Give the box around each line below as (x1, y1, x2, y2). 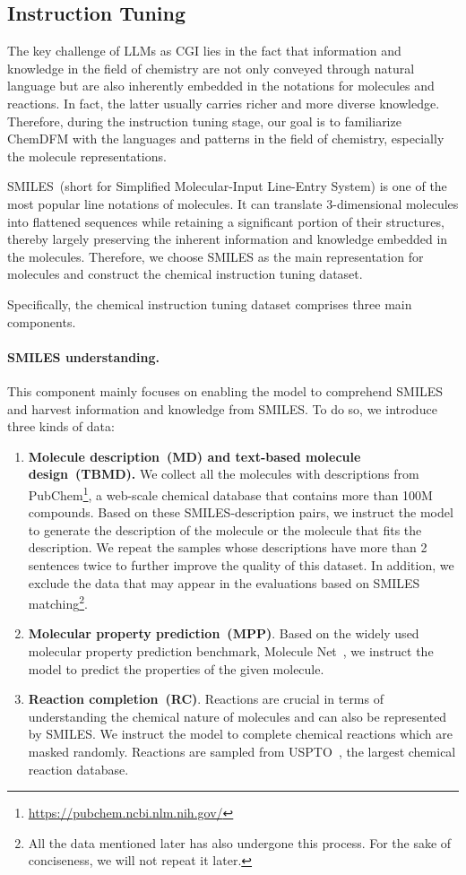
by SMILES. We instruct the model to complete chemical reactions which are (28, 724, 453, 743)
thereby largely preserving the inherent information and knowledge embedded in (7, 230, 448, 248)
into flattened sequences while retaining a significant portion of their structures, (7, 212, 444, 230)
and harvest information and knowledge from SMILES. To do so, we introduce (7, 399, 437, 418)
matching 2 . (28, 592, 88, 612)
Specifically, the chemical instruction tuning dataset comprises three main (7, 294, 412, 313)
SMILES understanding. (7, 347, 160, 366)
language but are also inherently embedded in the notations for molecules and (7, 76, 435, 95)
